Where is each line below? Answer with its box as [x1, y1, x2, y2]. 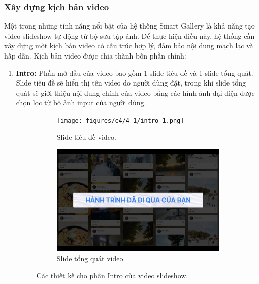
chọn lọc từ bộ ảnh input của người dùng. [16, 97, 146, 108]
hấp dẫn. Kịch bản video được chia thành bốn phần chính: [4, 50, 186, 61]
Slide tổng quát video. [56, 252, 125, 263]
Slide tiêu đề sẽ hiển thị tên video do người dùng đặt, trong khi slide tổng [16, 77, 246, 88]
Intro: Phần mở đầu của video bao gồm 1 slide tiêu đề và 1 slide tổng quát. [16, 67, 253, 78]
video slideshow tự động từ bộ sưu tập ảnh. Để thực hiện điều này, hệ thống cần [4, 30, 255, 41]
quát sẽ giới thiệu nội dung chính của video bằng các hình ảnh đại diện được [16, 87, 255, 98]
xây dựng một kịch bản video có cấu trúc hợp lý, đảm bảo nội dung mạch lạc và [4, 40, 253, 51]
